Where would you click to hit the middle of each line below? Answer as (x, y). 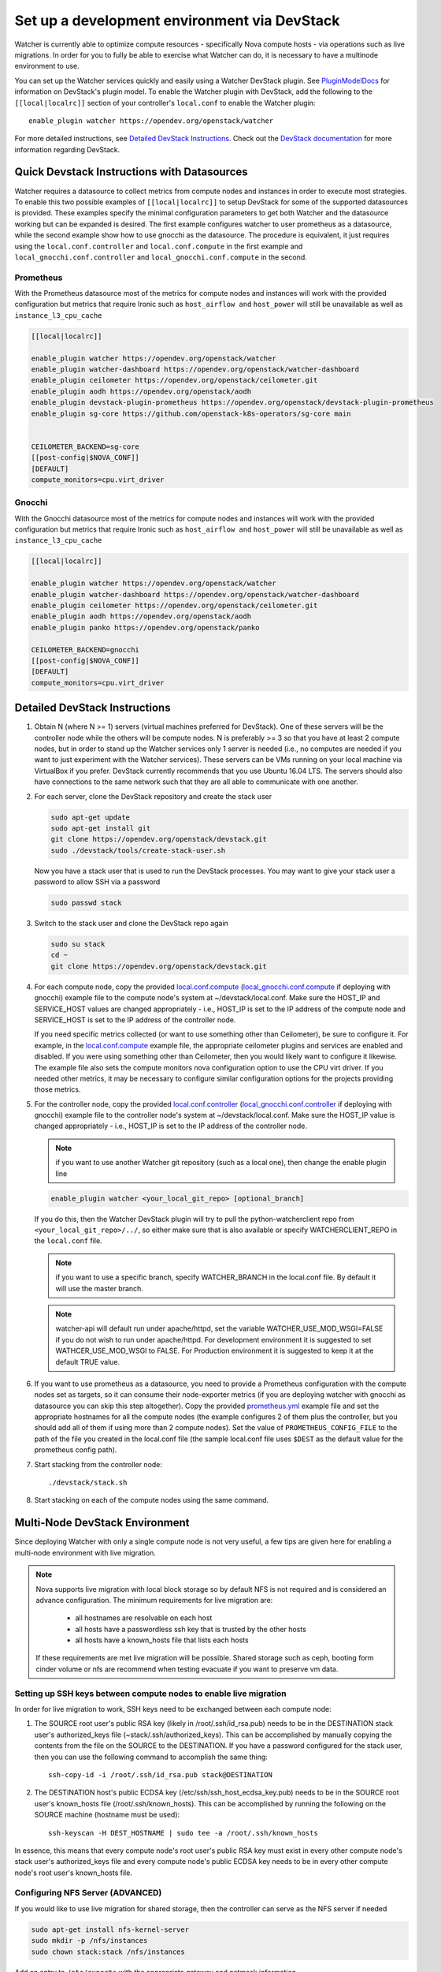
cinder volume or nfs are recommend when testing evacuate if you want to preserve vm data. (187, 1669)
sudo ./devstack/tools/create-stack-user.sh (138, 850)
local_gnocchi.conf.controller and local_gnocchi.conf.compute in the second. (161, 257)
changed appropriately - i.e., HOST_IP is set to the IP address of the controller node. (170, 1126)
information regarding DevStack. (67, 149)
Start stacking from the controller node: (98, 1464)
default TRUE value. (88, 1361)
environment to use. (47, 66)
